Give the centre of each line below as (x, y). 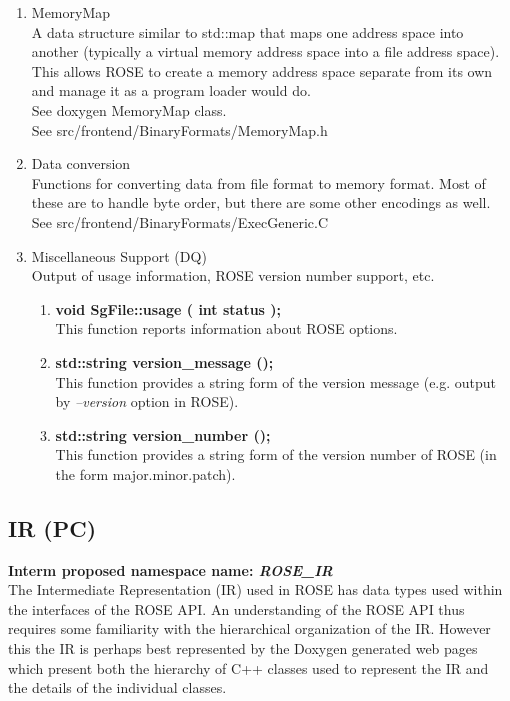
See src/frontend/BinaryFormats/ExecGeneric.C (180, 221)
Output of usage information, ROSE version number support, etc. (233, 275)
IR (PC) (52, 527)
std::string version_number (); (163, 434)
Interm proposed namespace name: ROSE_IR (170, 569)
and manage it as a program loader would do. (171, 90)
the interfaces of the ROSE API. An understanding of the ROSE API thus (236, 608)
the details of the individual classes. (117, 687)
